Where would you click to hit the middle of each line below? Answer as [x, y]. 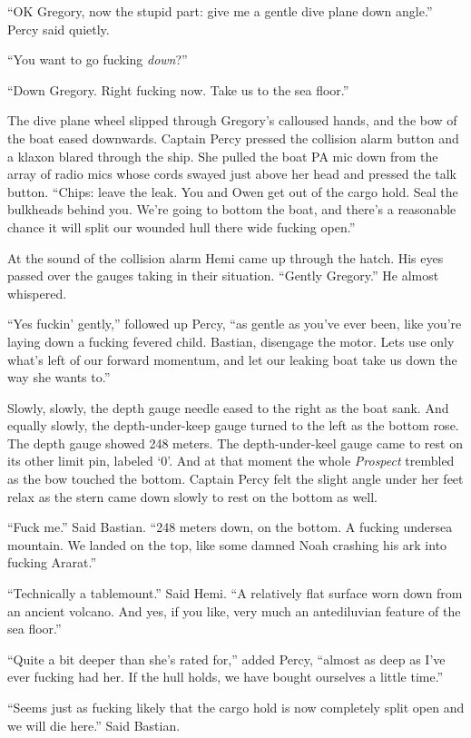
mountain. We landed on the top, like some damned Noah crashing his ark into [227, 544]
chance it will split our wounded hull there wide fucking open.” [182, 226]
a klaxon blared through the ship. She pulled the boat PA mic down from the [223, 156]
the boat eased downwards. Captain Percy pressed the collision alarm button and [233, 138]
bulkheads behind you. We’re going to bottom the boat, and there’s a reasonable [232, 209]
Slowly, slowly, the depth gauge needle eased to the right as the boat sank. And [228, 407]
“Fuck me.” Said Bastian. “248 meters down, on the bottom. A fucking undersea [230, 527]
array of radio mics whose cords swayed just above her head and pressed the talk [232, 174]
